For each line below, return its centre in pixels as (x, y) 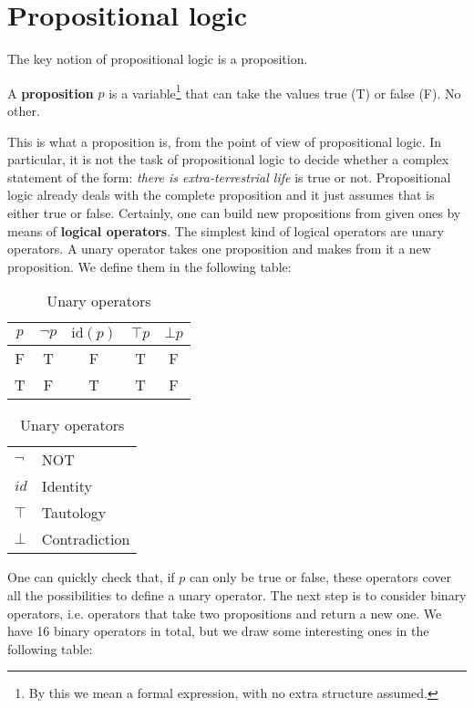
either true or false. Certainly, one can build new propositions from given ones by (234, 212)
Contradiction (86, 539)
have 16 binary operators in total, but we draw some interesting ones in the (218, 631)
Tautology (74, 513)
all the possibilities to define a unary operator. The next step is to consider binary (237, 594)
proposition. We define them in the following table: (149, 266)
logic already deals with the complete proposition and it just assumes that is (221, 195)
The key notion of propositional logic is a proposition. (158, 59)
